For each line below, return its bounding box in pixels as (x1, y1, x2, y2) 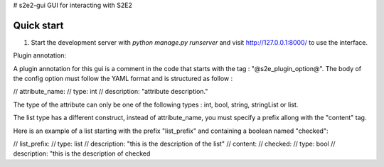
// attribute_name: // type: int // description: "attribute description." (13, 87, 208, 96)
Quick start (13, 19, 64, 31)
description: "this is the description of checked (13, 149, 151, 158)
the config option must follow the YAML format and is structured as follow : (13, 75, 233, 83)
